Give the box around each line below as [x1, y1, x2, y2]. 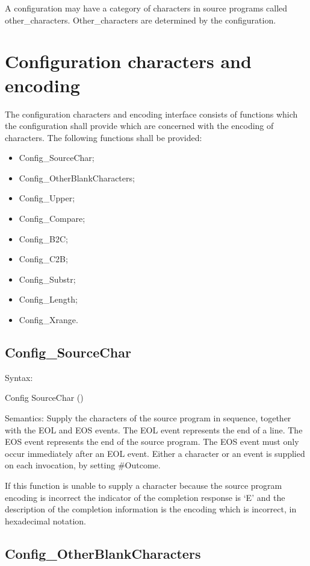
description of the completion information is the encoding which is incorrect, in [5, 503, 297, 515]
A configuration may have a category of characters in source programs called [5, 2, 288, 14]
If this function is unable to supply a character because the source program [5, 479, 282, 491]
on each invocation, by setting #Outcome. [5, 459, 161, 471]
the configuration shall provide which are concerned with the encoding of [5, 119, 274, 132]
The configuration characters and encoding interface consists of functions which [5, 107, 298, 120]
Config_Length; [19, 293, 78, 306]
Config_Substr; [19, 272, 76, 285]
